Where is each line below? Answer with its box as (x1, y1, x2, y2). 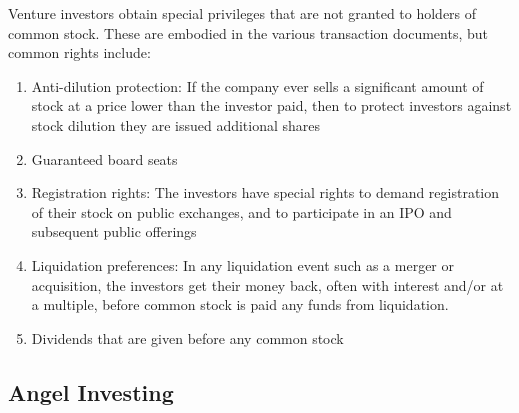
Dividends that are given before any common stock (31, 327, 344, 348)
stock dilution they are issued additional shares (31, 114, 321, 135)
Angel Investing (8, 376, 174, 407)
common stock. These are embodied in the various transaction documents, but (8, 22, 488, 43)
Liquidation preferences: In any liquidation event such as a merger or (31, 254, 454, 275)
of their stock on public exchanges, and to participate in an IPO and (31, 201, 452, 222)
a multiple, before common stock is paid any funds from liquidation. (31, 294, 449, 315)
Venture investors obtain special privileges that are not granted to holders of (8, 3, 477, 23)
